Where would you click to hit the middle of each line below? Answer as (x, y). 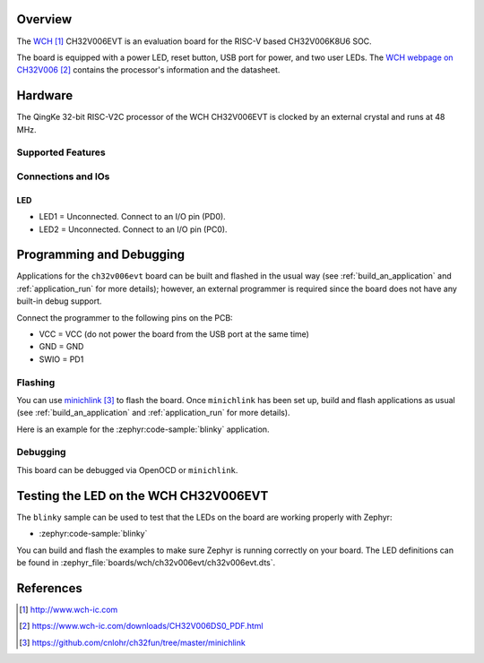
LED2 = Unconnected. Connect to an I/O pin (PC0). (133, 229)
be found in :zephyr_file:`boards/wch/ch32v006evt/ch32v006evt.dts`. (146, 562)
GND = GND (61, 347)
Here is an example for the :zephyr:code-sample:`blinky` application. (143, 429)
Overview (44, 19)
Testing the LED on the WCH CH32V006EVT (143, 496)
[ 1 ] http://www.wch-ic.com (69, 609)
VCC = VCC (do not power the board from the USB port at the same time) (174, 334)
